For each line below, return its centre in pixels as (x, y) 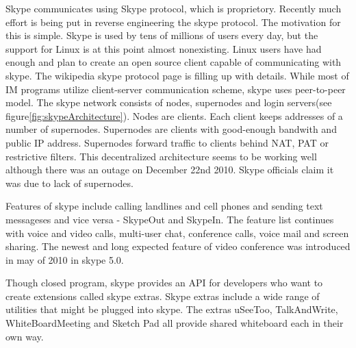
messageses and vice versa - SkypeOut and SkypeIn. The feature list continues (170, 219)
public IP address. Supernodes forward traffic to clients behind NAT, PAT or (167, 142)
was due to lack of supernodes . (69, 183)
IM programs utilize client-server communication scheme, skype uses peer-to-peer (176, 89)
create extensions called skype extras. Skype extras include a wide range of (163, 296)
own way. (25, 336)
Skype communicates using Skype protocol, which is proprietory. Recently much (174, 8)
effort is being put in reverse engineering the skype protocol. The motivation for (173, 22)
